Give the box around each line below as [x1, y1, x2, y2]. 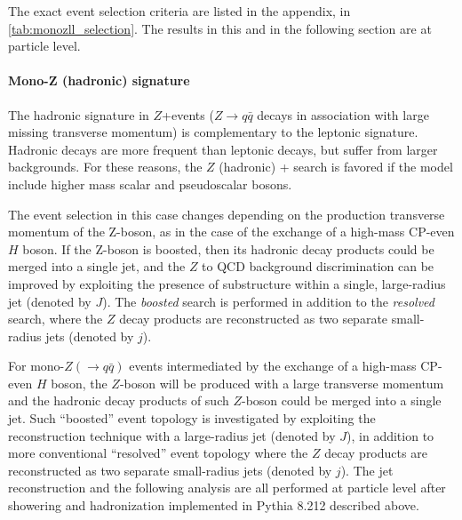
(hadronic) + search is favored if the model [219, 157, 453, 176]
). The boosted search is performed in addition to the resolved [102, 292, 434, 310]
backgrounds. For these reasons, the [8, 157, 203, 176]
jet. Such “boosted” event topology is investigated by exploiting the [8, 409, 376, 428]
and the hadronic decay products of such [8, 391, 229, 410]
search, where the [8, 309, 103, 328]
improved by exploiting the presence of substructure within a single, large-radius [8, 274, 446, 292]
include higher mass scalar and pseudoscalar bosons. [8, 174, 292, 193]
